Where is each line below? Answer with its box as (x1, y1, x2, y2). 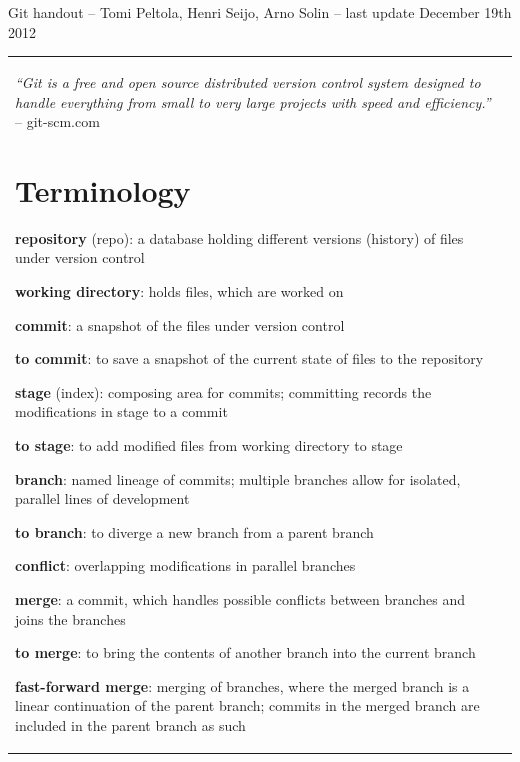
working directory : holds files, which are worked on (15, 281, 344, 302)
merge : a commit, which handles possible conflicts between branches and (15, 588, 466, 609)
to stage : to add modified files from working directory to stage (15, 435, 403, 455)
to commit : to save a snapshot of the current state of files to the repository (15, 348, 484, 369)
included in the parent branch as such (15, 714, 246, 735)
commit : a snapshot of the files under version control (15, 314, 345, 335)
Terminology (15, 169, 191, 210)
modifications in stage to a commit (15, 401, 228, 422)
